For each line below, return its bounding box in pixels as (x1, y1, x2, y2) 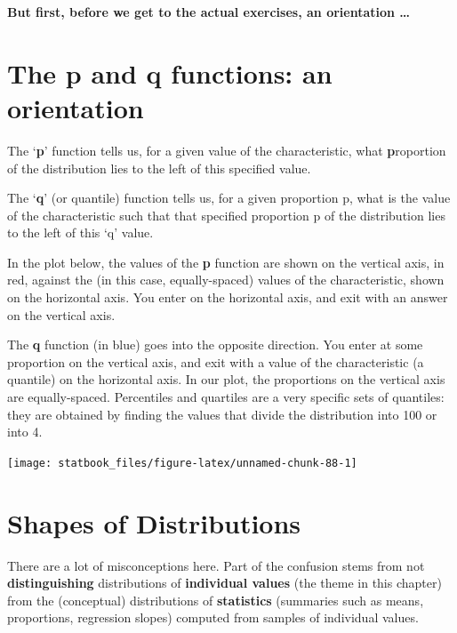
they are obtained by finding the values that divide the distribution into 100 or (7, 405, 437, 423)
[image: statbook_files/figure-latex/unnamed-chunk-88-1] (7, 456, 357, 469)
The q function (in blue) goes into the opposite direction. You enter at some (7, 335, 423, 354)
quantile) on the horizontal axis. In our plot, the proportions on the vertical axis (7, 370, 445, 389)
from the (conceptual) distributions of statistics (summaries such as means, (7, 590, 424, 609)
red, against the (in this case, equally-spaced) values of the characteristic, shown (7, 270, 445, 289)
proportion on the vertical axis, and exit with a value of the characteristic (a (7, 352, 424, 371)
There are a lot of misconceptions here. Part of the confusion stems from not (7, 556, 425, 574)
